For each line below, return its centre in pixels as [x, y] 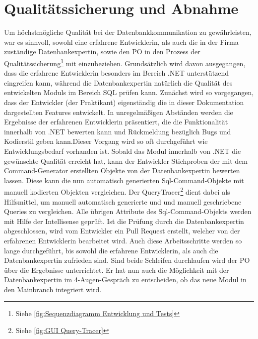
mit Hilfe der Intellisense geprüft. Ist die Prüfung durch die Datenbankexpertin [124, 221]
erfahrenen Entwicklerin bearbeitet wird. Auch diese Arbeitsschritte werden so [123, 240]
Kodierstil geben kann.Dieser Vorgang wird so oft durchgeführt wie [106, 141]
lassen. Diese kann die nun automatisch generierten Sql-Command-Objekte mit [124, 180]
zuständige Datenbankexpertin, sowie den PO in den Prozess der [102, 52]
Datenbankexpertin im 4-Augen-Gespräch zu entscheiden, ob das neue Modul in [125, 280]
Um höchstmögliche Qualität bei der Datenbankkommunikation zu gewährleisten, [128, 32]
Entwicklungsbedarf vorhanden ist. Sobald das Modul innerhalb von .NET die [123, 151]
